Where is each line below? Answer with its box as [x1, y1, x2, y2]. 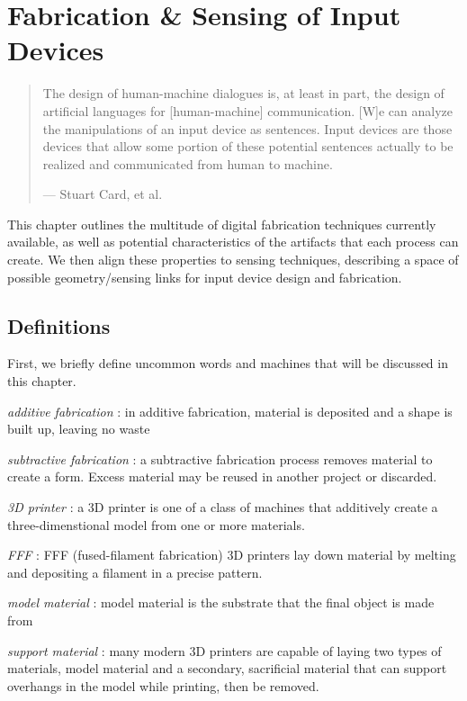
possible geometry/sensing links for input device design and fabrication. [7, 267, 402, 286]
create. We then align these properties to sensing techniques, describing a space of [7, 250, 459, 269]
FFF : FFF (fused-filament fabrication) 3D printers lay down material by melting [7, 545, 456, 564]
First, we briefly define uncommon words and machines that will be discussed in [7, 354, 448, 373]
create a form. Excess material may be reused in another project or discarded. [7, 467, 437, 486]
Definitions [7, 311, 111, 339]
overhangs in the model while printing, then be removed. [7, 676, 319, 695]
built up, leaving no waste [7, 419, 150, 438]
